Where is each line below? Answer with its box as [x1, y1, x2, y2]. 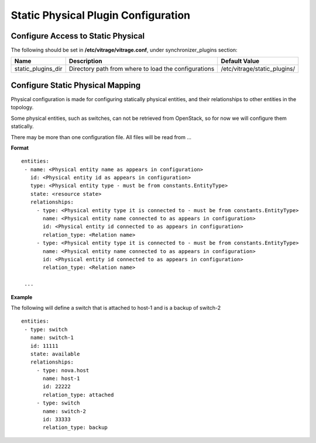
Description [68, 57, 102, 65]
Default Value [221, 57, 260, 65]
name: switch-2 [43, 408, 87, 414]
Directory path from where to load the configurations [68, 65, 215, 73]
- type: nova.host [36, 367, 90, 373]
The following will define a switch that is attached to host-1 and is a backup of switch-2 [11, 304, 221, 311]
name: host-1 [43, 375, 80, 382]
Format [11, 144, 29, 151]
